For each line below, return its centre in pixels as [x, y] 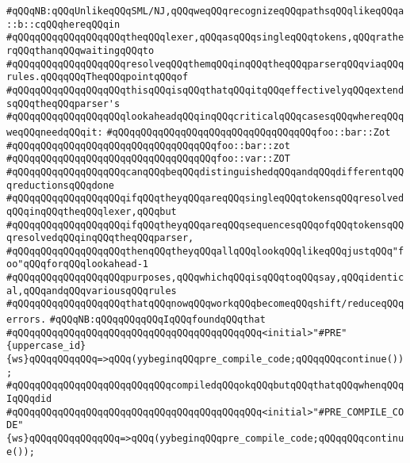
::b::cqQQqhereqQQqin [63, 24]
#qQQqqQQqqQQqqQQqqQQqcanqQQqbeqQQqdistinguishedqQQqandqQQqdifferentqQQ [205, 172]
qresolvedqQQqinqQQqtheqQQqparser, [100, 238]
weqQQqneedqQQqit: [55, 132]
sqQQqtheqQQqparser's [63, 103]
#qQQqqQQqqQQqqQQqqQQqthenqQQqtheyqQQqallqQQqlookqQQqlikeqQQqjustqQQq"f [205, 251]
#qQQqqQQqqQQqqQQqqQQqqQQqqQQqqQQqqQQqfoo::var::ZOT [148, 159]
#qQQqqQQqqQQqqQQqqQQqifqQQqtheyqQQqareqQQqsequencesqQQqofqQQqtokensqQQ [205, 225]
